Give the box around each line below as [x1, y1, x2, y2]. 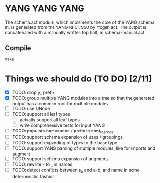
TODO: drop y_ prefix [12, 89, 55, 95]
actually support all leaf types [19, 116, 80, 123]
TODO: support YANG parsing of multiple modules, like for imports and [12, 145, 156, 151]
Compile [5, 44, 31, 52]
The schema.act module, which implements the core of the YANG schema [5, 19, 155, 25]
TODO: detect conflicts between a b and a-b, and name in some [12, 167, 140, 174]
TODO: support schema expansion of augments [12, 156, 109, 162]
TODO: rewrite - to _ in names [12, 161, 73, 167]
